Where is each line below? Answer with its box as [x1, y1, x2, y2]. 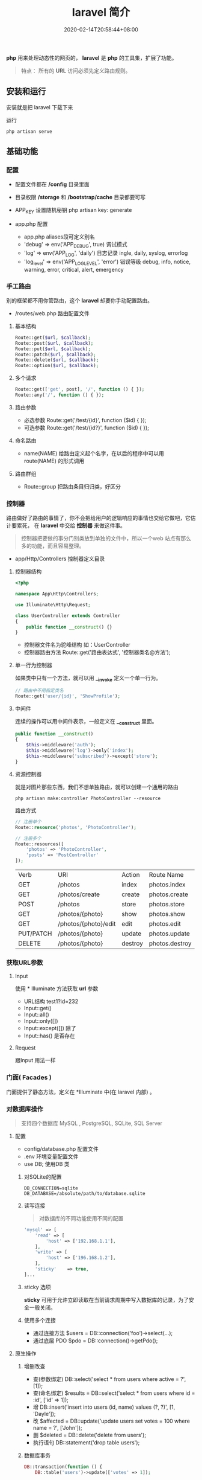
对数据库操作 [6, 1104, 44, 1113]
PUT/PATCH [17, 929, 52, 938]
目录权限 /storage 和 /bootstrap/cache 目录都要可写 [14, 194, 146, 201]
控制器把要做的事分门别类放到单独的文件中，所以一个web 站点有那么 [20, 535, 191, 542]
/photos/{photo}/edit [58, 920, 116, 928]
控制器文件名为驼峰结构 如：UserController [23, 641, 130, 649]
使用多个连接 [23, 1316, 56, 1324]
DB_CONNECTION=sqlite [23, 1185, 78, 1191]
